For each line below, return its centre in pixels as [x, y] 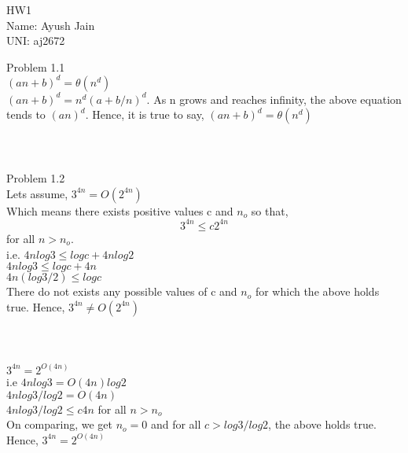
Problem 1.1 [36, 66]
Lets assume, [37, 193]
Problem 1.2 [36, 178]
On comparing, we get [59, 424]
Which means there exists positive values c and [120, 210]
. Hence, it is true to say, [145, 114]
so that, [270, 210]
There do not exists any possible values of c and [122, 291]
